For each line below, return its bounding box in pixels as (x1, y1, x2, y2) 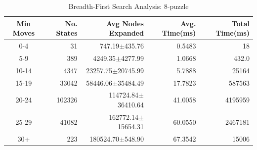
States (56, 28, 78, 38)
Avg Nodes (106, 18, 144, 28)
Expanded (109, 28, 144, 38)
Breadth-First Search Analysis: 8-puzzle (68, 1, 189, 11)
